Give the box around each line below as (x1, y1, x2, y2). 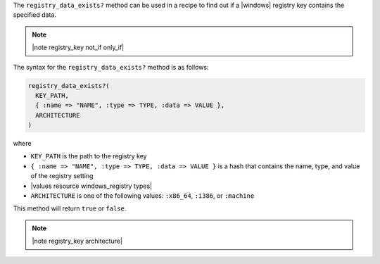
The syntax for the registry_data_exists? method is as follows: (13, 63, 209, 71)
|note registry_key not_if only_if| (32, 43, 125, 52)
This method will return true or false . (13, 204, 127, 213)
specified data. (13, 11, 56, 19)
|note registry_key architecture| (32, 237, 123, 246)
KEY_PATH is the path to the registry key (30, 152, 147, 161)
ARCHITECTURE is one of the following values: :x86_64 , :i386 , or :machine (30, 191, 255, 200)
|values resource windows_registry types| (30, 182, 153, 190)
